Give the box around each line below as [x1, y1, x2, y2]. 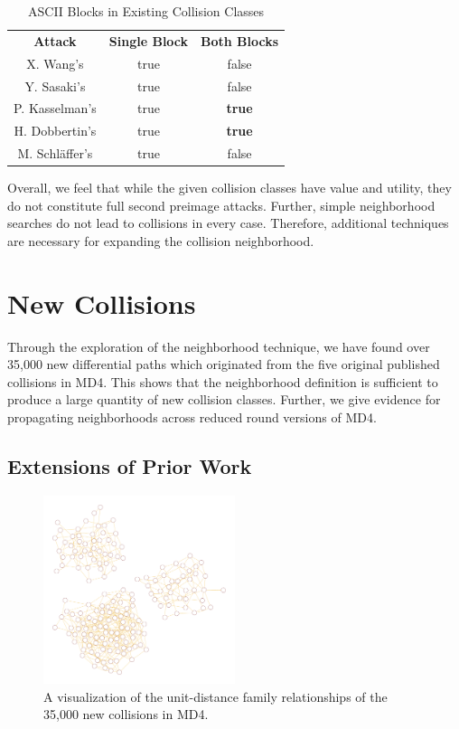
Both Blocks [201, 31, 279, 50]
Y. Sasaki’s [24, 76, 86, 95]
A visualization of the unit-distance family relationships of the [43, 686, 388, 705]
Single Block [108, 31, 189, 50]
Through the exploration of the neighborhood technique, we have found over [7, 336, 430, 355]
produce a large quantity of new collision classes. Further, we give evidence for [7, 390, 441, 409]
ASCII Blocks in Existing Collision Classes [28, 2, 265, 20]
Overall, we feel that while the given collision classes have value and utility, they [7, 178, 452, 197]
